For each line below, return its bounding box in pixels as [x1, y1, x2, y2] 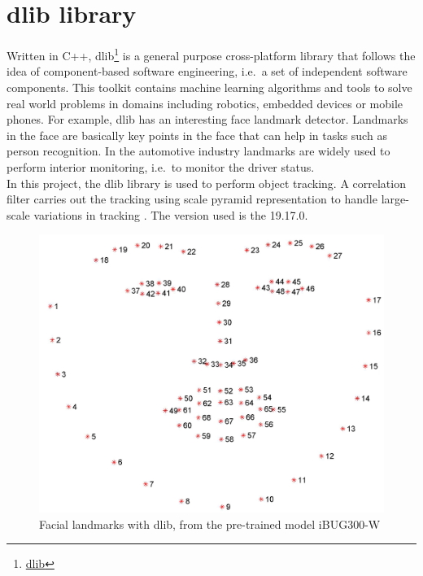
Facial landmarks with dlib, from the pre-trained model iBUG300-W [39, 515, 381, 532]
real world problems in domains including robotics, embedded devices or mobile [7, 94, 403, 111]
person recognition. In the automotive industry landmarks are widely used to [7, 142, 390, 159]
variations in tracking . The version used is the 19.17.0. [33, 206, 308, 223]
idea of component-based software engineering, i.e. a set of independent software [7, 63, 408, 80]
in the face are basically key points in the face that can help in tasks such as [7, 126, 387, 143]
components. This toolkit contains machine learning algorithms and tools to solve [7, 78, 412, 95]
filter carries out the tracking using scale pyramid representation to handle [7, 190, 377, 207]
